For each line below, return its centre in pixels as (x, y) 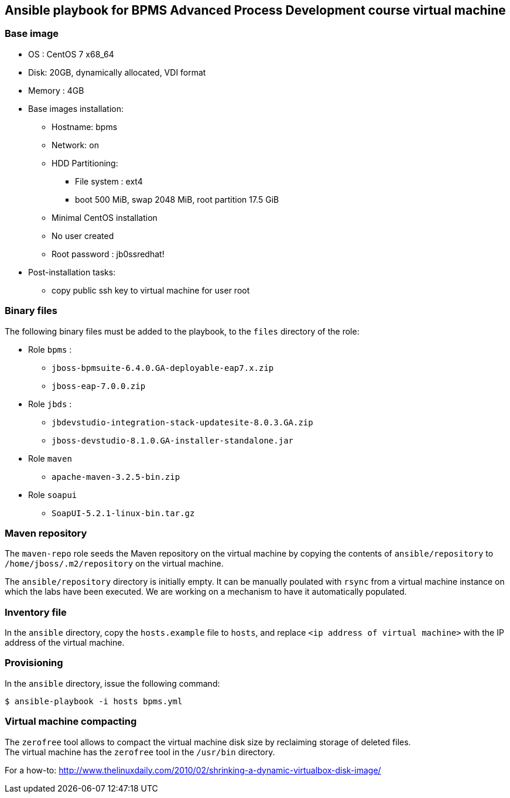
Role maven (50, 458)
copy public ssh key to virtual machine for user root (151, 290)
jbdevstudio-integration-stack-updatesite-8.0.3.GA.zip (182, 422)
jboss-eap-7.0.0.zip (99, 386)
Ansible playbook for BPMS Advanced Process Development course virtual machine (255, 10)
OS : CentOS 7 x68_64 (71, 54)
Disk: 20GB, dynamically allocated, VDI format (117, 72)
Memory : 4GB (56, 90)
